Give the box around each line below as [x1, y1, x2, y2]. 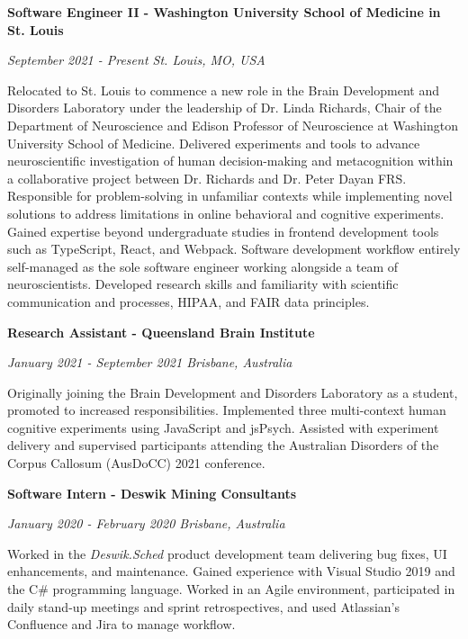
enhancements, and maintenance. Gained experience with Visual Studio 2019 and [7, 562, 455, 580]
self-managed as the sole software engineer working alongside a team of [7, 256, 399, 275]
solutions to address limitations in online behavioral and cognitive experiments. [7, 203, 445, 222]
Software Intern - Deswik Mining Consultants [7, 483, 297, 502]
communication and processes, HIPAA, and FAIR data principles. [7, 292, 370, 310]
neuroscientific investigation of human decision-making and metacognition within [7, 151, 454, 170]
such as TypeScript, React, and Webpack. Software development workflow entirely [7, 239, 461, 258]
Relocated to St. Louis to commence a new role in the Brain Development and [7, 80, 439, 99]
